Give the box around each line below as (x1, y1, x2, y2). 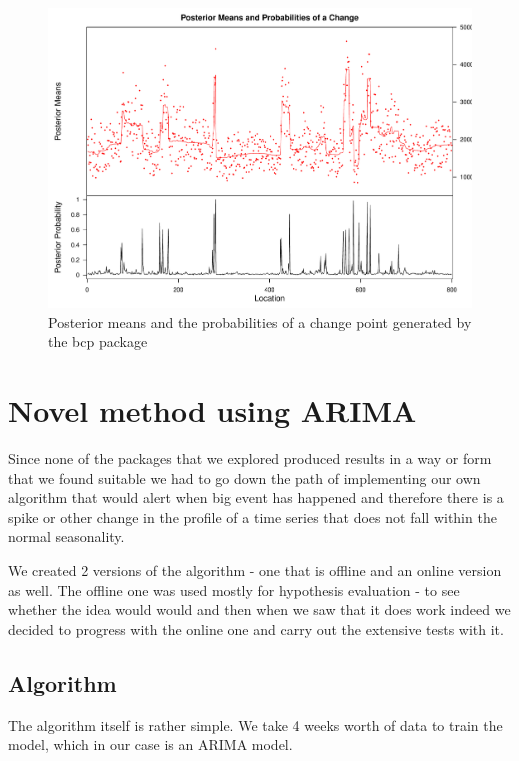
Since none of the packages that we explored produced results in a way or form (8, 447, 492, 468)
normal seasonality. (8, 526, 125, 547)
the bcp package (48, 331, 148, 352)
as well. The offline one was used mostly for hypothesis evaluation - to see (8, 579, 460, 600)
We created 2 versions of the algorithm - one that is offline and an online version (8, 559, 502, 580)
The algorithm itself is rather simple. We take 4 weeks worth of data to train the (8, 714, 503, 735)
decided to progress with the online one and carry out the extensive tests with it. (8, 618, 504, 639)
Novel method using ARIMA (8, 390, 417, 431)
